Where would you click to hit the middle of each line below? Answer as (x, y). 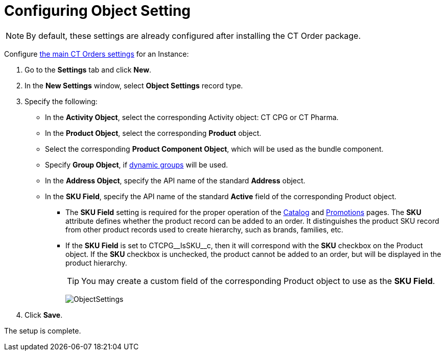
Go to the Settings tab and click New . (88, 69)
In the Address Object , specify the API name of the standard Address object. (175, 180)
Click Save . (44, 315)
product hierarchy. (96, 263)
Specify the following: (61, 101)
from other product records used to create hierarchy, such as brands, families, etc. (204, 229)
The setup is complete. (43, 330)
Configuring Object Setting (98, 11)
